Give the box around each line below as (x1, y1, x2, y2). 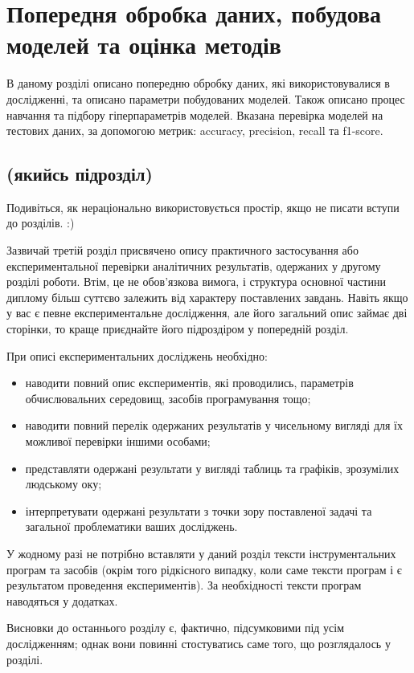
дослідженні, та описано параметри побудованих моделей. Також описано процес (6, 90, 405, 107)
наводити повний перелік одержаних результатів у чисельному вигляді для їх (25, 417, 403, 434)
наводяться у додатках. (6, 592, 118, 609)
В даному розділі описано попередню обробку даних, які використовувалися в (6, 75, 390, 92)
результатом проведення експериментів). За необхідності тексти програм (6, 577, 362, 593)
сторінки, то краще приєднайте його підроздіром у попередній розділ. (6, 320, 349, 337)
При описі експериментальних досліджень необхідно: (6, 347, 268, 364)
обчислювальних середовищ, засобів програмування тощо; (25, 390, 311, 406)
